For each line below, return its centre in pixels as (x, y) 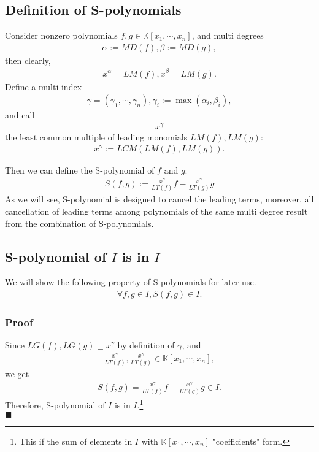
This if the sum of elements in (76, 441)
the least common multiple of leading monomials (96, 136)
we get (17, 374)
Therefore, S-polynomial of (55, 404)
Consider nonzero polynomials (61, 35)
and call (20, 115)
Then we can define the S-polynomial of (80, 170)
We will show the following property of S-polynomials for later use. (131, 282)
